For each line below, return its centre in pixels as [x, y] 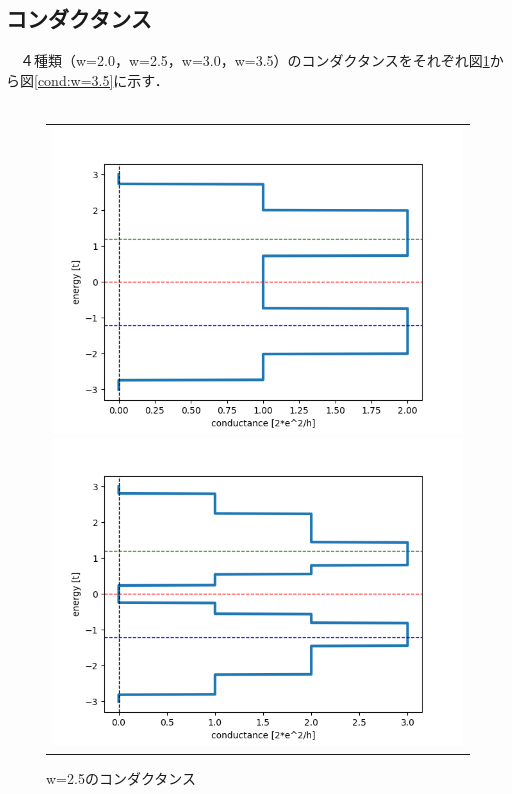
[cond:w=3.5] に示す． [101, 79]
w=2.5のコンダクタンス [121, 778]
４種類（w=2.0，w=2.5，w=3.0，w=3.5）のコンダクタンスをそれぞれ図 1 [254, 60]
